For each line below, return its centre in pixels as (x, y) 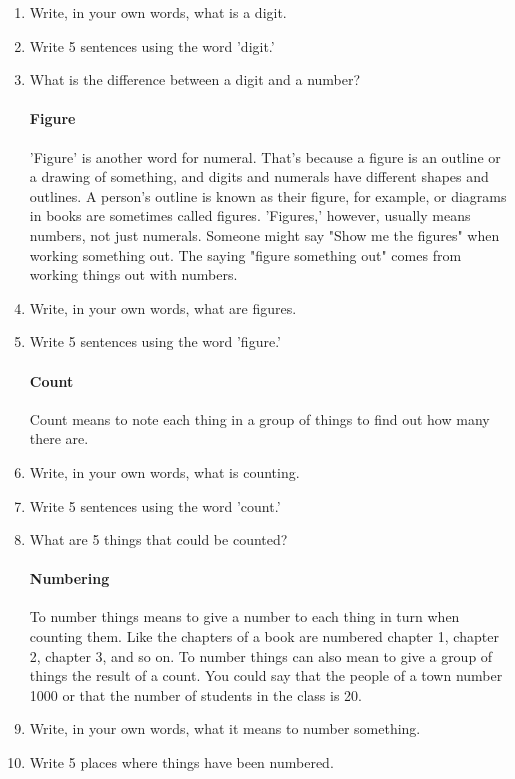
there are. (59, 438)
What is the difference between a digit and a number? (195, 79)
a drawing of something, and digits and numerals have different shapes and (259, 176)
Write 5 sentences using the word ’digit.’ (152, 45)
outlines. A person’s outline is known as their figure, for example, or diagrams (268, 195)
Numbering (69, 578)
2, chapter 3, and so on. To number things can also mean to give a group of (261, 655)
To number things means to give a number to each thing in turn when (244, 616)
